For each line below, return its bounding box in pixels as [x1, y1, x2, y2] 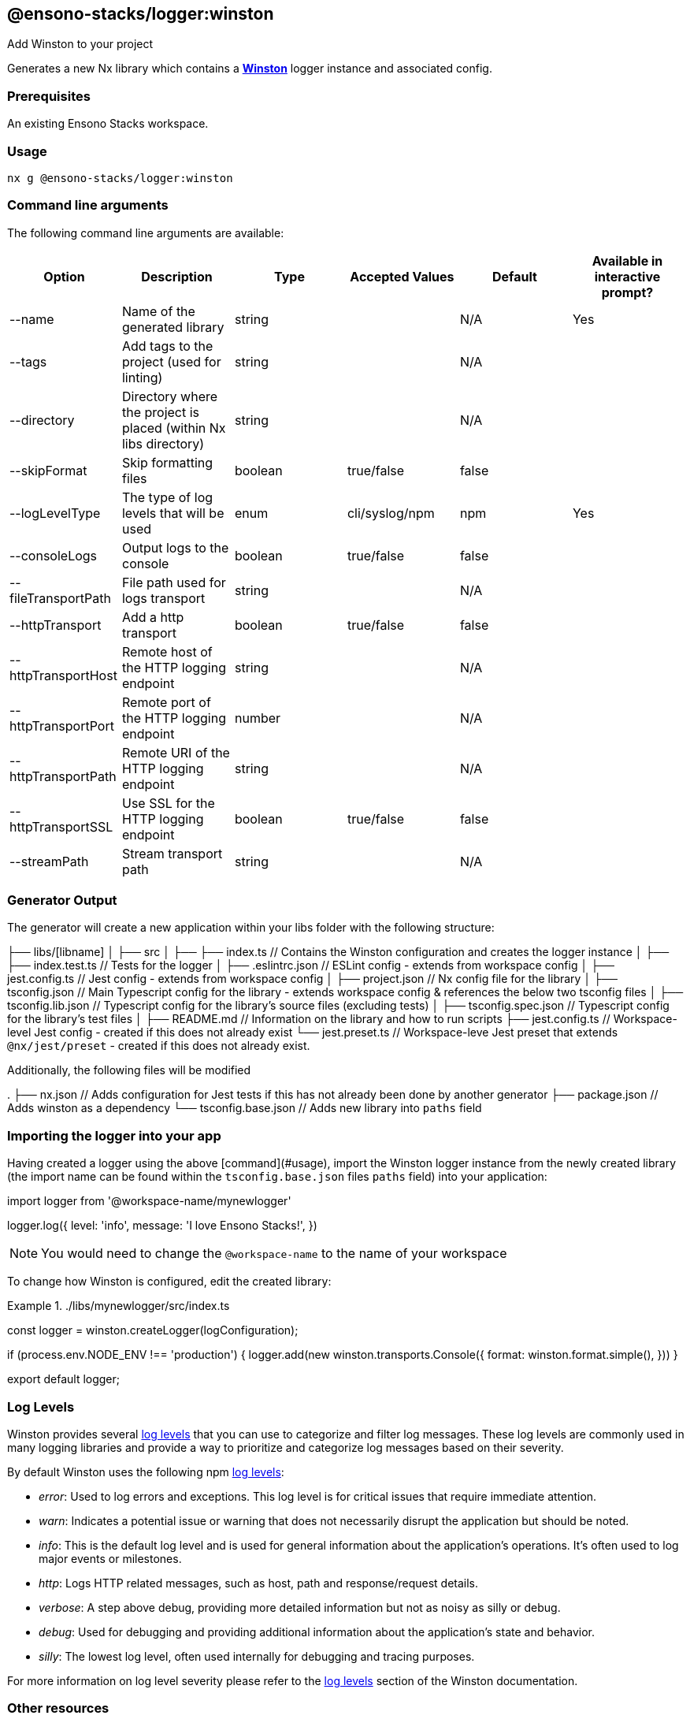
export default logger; [7, 1372, 121, 1386]
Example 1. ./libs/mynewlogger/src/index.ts [7, 1299, 230, 1313]
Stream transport [121, 845, 223, 861]
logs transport [121, 590, 206, 606]
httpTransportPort [9, 717, 114, 734]
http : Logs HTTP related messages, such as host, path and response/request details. [39, 1576, 479, 1590]
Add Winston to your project [7, 37, 154, 51]
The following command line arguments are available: [7, 225, 284, 240]
